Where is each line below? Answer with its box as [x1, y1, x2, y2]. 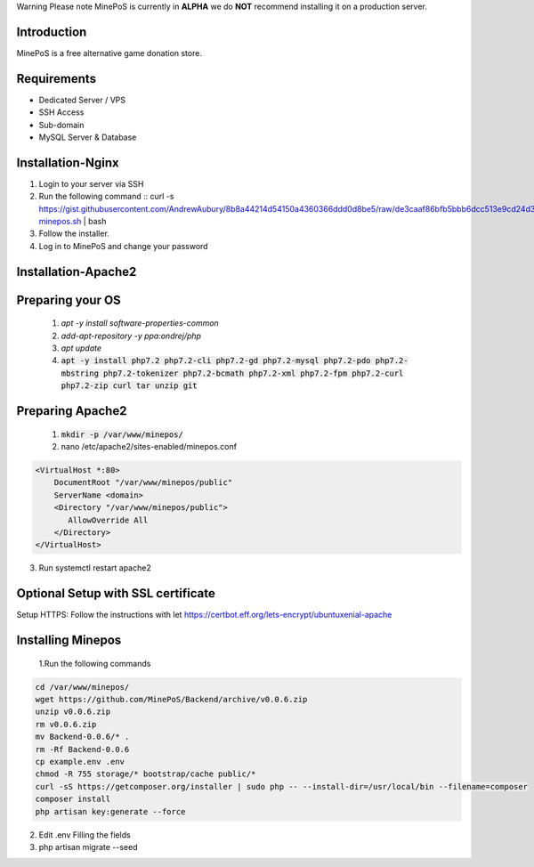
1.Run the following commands [38, 658, 151, 668]
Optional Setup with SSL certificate [16, 586, 215, 601]
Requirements [16, 71, 97, 86]
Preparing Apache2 [16, 403, 127, 418]
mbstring [61, 368, 100, 378]
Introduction [16, 24, 87, 39]
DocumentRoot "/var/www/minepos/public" [53, 477, 233, 488]
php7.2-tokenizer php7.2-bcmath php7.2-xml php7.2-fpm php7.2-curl [102, 368, 404, 378]
